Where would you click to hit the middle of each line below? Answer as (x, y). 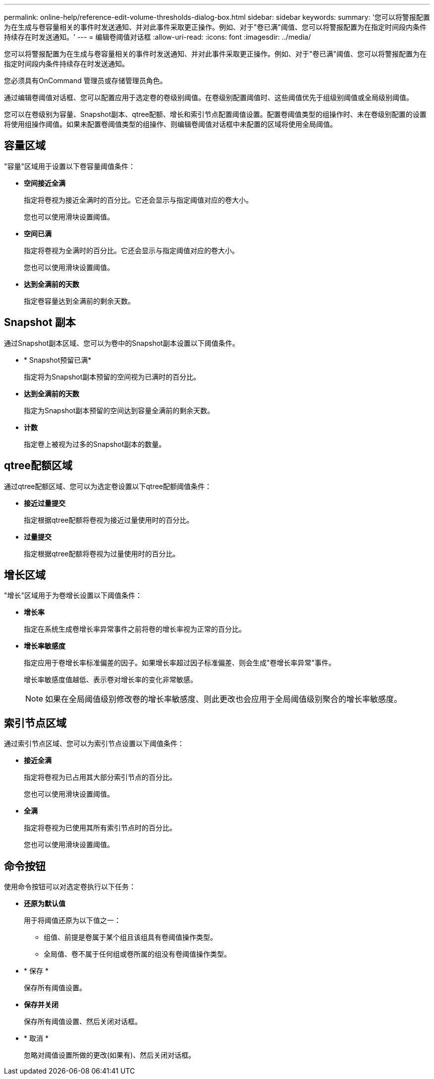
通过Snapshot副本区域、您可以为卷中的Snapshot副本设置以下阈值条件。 (122, 343)
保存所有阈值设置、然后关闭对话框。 (83, 1022)
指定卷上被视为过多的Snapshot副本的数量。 (95, 444)
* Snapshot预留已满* (58, 360)
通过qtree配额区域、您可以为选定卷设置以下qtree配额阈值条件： (108, 486)
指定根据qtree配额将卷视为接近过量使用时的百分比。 (109, 520)
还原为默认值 (45, 904)
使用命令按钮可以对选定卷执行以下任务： (70, 887)
